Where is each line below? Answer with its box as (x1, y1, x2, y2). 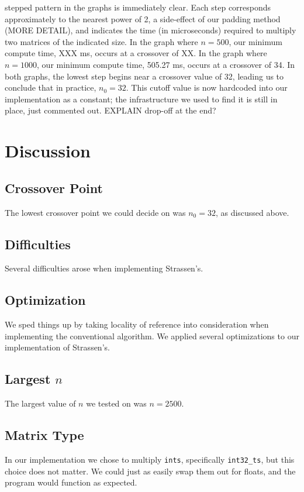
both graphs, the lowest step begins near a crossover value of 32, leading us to (5, 70, 284, 82)
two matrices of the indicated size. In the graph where (5, 35, 198, 47)
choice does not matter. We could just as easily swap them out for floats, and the (5, 465, 296, 477)
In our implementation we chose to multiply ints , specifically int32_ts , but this (5, 453, 295, 465)
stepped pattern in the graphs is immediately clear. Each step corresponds (5, 1, 271, 13)
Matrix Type (5, 426, 84, 444)
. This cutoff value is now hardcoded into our (126, 81, 288, 94)
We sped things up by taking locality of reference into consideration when (5, 318, 269, 331)
